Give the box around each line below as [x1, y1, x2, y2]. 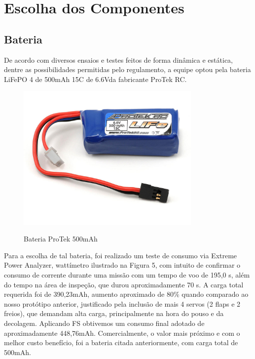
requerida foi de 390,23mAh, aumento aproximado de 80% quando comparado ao [4, 289, 249, 299]
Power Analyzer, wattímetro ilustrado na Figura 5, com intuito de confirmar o [4, 260, 241, 270]
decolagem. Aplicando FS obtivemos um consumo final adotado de [4, 318, 205, 328]
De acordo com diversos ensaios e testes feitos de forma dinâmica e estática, [4, 54, 233, 65]
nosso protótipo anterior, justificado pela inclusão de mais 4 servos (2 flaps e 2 [4, 298, 241, 309]
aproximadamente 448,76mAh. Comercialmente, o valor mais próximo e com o [4, 327, 240, 338]
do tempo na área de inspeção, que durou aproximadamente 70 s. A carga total [4, 279, 244, 289]
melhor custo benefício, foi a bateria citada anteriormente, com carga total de [4, 337, 238, 348]
